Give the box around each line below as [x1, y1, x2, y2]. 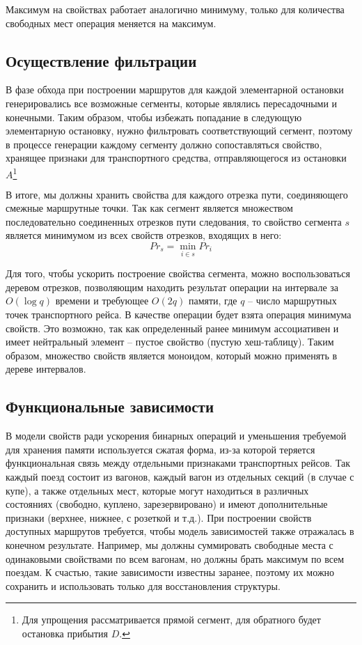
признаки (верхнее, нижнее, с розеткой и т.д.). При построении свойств [6, 510, 312, 524]
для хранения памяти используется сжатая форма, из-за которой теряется [6, 442, 315, 456]
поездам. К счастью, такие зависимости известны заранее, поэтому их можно [6, 565, 335, 580]
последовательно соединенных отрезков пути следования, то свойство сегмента [6, 214, 342, 228]
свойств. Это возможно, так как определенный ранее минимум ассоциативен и [6, 320, 339, 335]
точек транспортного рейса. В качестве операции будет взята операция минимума [6, 306, 352, 321]
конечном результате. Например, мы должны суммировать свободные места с [6, 537, 333, 552]
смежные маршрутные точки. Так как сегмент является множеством [6, 201, 293, 215]
